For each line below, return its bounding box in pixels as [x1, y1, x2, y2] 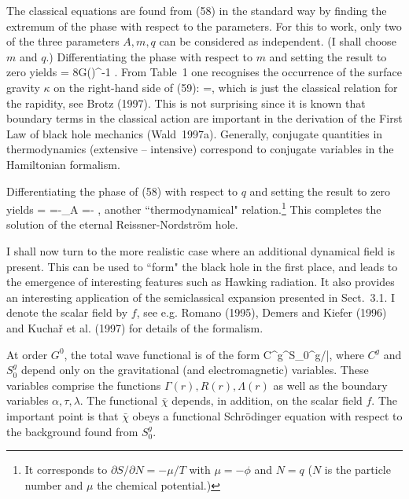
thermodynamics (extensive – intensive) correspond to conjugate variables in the [6, 141, 394, 157]
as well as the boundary [273, 376, 388, 393]
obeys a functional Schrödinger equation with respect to [132, 407, 403, 424]
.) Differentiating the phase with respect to [46, 48, 252, 64]
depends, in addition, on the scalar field [171, 392, 363, 409]
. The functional [79, 392, 158, 409]
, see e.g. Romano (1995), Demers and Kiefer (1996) [136, 304, 387, 321]
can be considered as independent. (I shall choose [159, 33, 396, 50]
